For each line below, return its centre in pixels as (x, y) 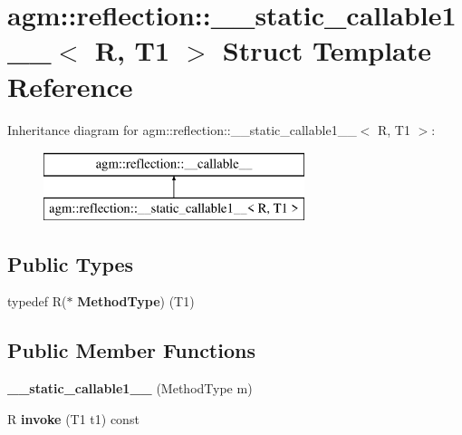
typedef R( (37, 301)
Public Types (71, 263)
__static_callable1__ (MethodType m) (130, 388)
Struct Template (327, 50)
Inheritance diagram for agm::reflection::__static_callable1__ (182, 129)
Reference (70, 86)
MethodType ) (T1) (136, 301)
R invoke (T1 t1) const (73, 418)
